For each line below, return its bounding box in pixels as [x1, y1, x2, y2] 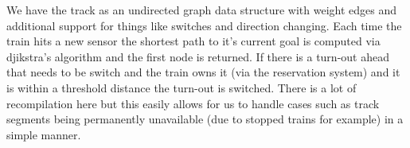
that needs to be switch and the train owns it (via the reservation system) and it [6, 64, 400, 80]
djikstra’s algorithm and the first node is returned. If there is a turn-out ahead [6, 48, 389, 64]
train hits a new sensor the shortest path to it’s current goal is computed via [6, 33, 381, 49]
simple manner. [6, 126, 81, 142]
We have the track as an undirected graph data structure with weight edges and [6, 2, 397, 18]
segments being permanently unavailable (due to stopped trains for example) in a [6, 111, 404, 127]
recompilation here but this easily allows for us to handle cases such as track [6, 95, 380, 111]
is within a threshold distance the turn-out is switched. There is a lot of [6, 79, 357, 95]
